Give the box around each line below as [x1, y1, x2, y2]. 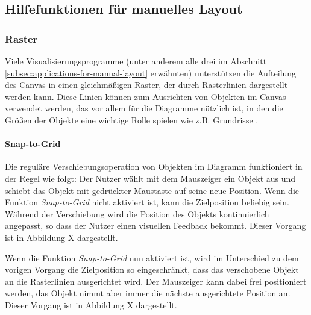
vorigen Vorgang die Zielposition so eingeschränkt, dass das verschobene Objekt [5, 263, 299, 276]
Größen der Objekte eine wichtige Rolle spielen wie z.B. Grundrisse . [5, 113, 259, 126]
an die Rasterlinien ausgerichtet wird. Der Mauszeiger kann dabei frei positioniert [5, 275, 307, 287]
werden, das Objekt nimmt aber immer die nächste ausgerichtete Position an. [5, 287, 291, 299]
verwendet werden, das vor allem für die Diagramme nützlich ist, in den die [5, 102, 283, 114]
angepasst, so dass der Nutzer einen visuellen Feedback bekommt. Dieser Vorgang [5, 219, 306, 232]
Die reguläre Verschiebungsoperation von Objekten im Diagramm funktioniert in [5, 160, 303, 173]
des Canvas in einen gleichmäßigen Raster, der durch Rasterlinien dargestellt [5, 78, 288, 91]
